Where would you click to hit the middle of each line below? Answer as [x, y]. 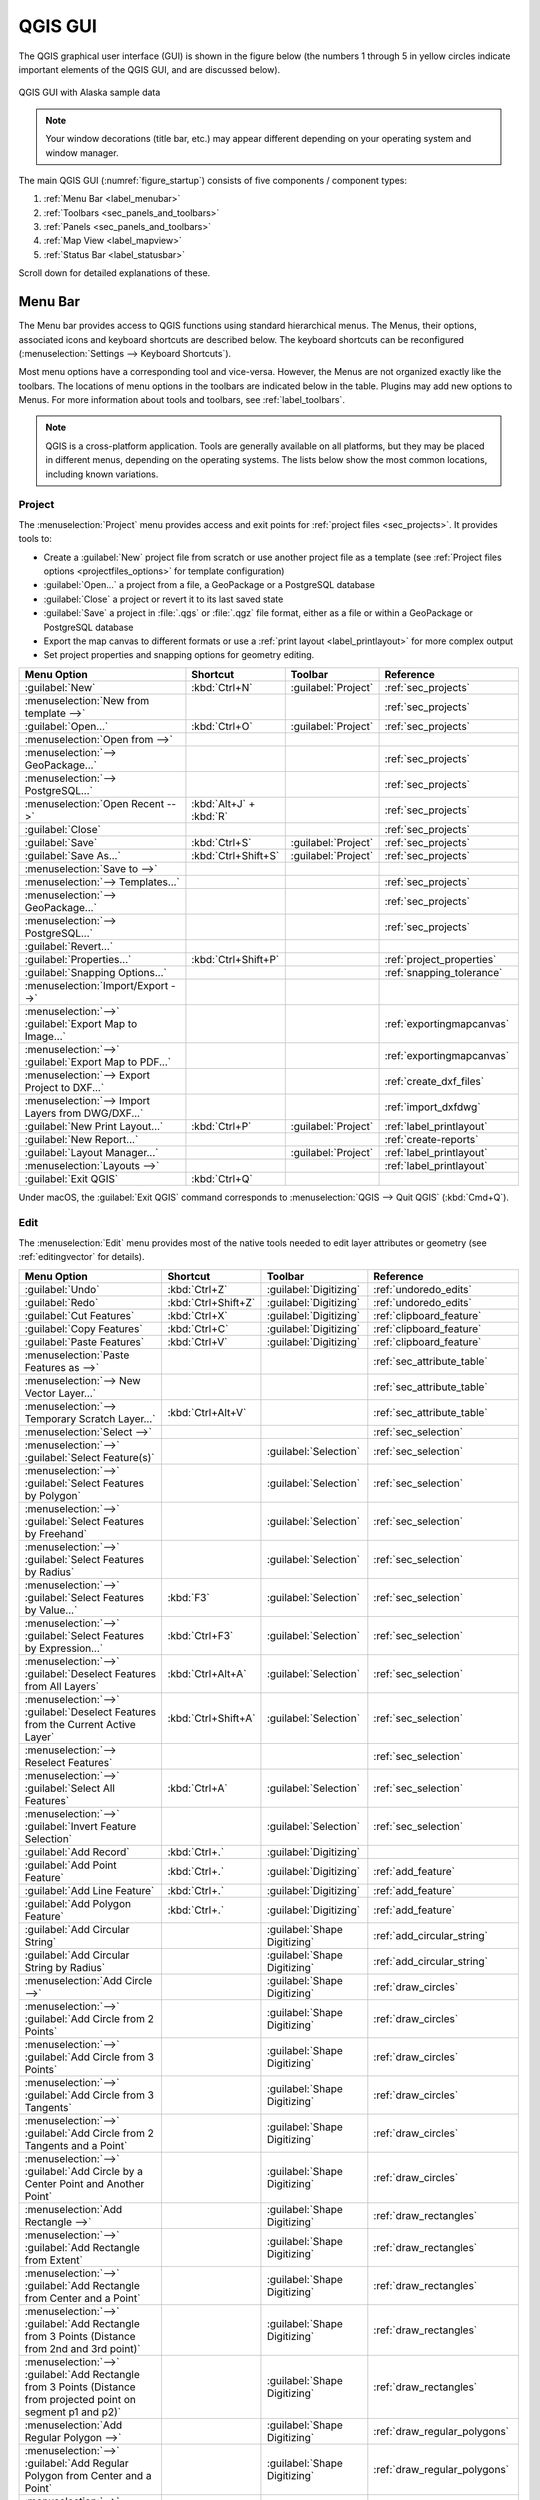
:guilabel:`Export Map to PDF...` [98, 1062]
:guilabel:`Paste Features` [84, 1342]
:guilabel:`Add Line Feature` [89, 1890]
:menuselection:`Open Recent [94, 803]
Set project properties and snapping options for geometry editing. [179, 655]
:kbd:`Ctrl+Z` [197, 1289]
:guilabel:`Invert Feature [80, 1826]
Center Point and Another [84, 2183]
